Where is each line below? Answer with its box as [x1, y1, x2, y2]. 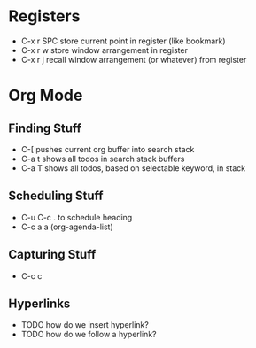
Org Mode [8, 86, 83, 105]
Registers [8, 6, 81, 27]
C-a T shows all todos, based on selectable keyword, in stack [20, 162, 245, 174]
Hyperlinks [8, 296, 71, 311]
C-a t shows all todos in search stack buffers [20, 153, 185, 164]
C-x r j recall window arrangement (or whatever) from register [20, 54, 247, 65]
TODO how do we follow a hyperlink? [20, 329, 157, 340]
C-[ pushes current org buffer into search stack [20, 143, 195, 154]
